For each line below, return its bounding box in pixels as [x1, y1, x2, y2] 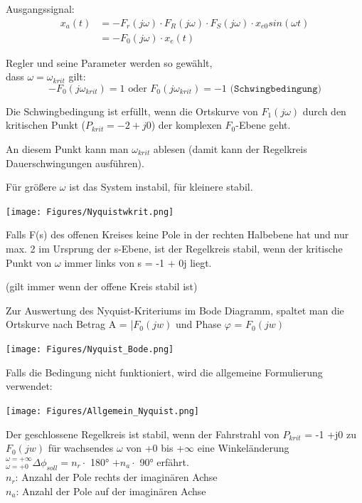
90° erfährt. [139, 454, 189, 469]
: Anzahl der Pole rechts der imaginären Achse [15, 470, 218, 485]
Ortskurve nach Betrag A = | [6, 317, 134, 332]
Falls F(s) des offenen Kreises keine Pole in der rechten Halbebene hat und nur [6, 227, 349, 242]
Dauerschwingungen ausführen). [6, 155, 144, 170]
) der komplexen [151, 117, 222, 132]
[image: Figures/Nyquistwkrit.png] [6, 206, 174, 217]
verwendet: [6, 378, 53, 393]
